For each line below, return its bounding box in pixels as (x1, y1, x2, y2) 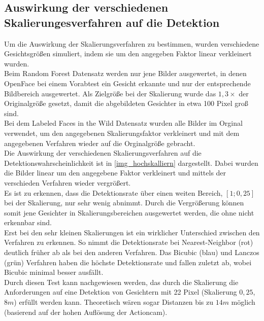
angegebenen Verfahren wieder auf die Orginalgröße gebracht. (4, 137, 195, 148)
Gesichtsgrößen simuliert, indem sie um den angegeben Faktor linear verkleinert (4, 48, 252, 59)
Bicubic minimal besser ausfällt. (4, 267, 104, 277)
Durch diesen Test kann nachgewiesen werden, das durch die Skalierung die (4, 276, 239, 287)
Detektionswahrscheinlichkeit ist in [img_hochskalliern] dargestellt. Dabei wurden (4, 157, 258, 168)
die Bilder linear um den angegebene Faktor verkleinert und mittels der (4, 167, 226, 178)
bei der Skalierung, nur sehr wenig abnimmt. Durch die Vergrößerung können (4, 197, 244, 208)
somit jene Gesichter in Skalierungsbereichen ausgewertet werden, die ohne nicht (4, 207, 254, 218)
